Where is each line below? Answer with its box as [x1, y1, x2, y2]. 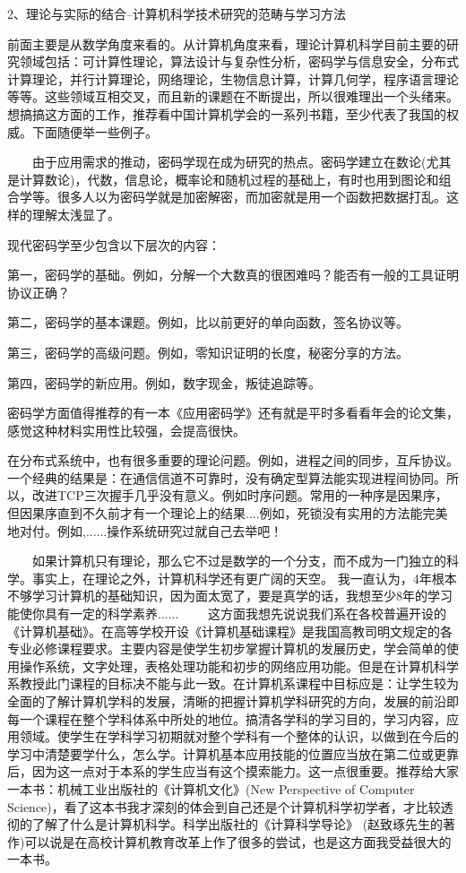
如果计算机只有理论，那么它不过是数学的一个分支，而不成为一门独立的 [31, 551, 446, 570]
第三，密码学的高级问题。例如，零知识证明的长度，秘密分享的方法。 [7, 342, 409, 361]
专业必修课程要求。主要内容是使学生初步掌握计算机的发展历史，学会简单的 [7, 639, 446, 658]
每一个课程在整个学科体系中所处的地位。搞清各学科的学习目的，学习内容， [7, 709, 446, 728]
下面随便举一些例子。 [31, 122, 158, 141]
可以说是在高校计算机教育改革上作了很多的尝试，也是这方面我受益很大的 [24, 832, 452, 851]
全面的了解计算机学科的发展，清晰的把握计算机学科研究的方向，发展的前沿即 [7, 692, 459, 710]
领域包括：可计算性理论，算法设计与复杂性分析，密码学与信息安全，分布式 [19, 52, 459, 71]
